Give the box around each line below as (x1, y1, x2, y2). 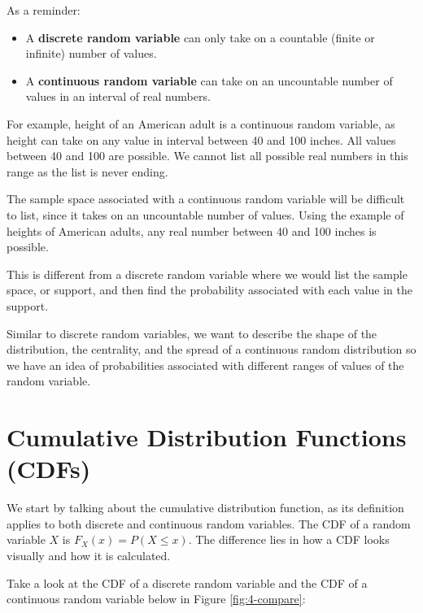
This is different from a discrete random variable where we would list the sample (7, 265, 408, 282)
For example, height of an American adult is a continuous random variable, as (7, 115, 395, 132)
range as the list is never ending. (7, 163, 168, 180)
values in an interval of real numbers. (25, 88, 211, 105)
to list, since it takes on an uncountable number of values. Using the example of (7, 206, 404, 223)
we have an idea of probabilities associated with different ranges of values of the (7, 356, 404, 373)
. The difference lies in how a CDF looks (188, 531, 390, 548)
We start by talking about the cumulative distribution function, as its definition (7, 499, 404, 516)
